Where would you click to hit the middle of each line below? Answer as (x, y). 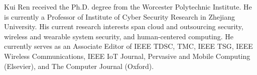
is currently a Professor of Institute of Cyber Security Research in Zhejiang (119, 16)
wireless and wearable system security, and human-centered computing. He (119, 36)
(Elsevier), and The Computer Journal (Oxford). (79, 66)
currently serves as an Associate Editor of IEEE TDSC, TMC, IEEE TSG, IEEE (128, 46)
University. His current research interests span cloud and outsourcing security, (124, 26)
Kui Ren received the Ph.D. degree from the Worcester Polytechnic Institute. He (128, 7)
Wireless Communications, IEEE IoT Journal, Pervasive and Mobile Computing (127, 56)
